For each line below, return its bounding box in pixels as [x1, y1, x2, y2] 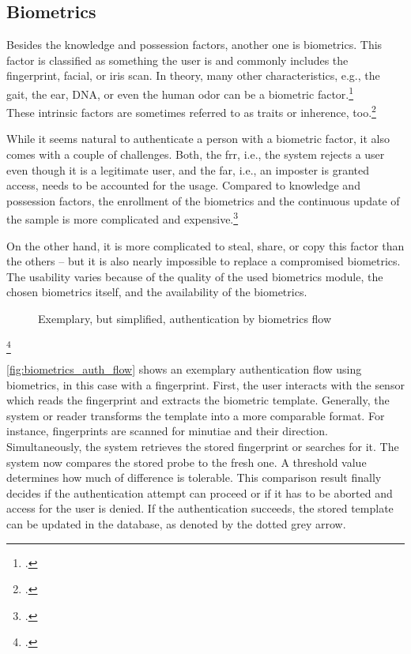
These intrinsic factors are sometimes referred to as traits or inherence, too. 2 [6, 102, 376, 120]
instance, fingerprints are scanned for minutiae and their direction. [6, 423, 328, 439]
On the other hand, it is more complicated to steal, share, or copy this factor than [6, 237, 405, 254]
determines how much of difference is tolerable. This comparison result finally [6, 469, 382, 486]
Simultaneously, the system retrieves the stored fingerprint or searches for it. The [6, 438, 399, 454]
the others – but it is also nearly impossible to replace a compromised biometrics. [6, 253, 401, 269]
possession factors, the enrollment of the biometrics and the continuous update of [6, 192, 400, 209]
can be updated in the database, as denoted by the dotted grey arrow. [6, 515, 346, 532]
